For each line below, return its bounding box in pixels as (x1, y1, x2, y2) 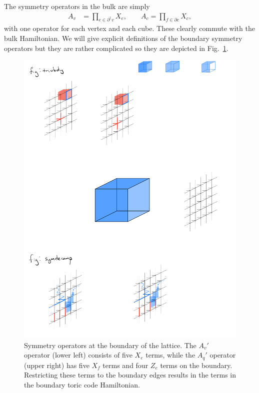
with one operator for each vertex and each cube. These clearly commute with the (4, 23, 255, 33)
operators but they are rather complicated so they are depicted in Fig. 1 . (4, 42, 228, 53)
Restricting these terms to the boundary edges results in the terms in (24, 370, 236, 380)
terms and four (102, 360, 148, 370)
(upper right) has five (24, 360, 89, 370)
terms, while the (145, 350, 195, 360)
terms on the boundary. (160, 360, 232, 370)
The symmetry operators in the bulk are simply (4, 1, 150, 11)
